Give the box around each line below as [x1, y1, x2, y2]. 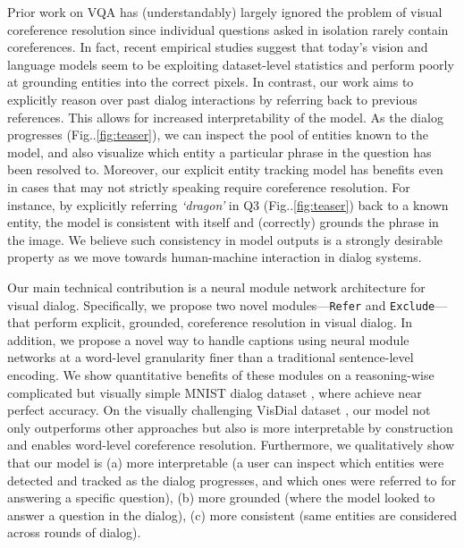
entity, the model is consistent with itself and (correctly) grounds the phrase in [7, 213, 439, 232]
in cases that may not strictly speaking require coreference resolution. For [7, 177, 410, 196]
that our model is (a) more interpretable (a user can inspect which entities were [7, 452, 444, 471]
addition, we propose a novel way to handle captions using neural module [7, 330, 409, 349]
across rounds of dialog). [7, 523, 141, 542]
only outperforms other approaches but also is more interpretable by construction [7, 417, 453, 436]
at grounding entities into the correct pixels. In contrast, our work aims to [7, 72, 414, 91]
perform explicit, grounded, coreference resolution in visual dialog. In [34, 313, 413, 332]
